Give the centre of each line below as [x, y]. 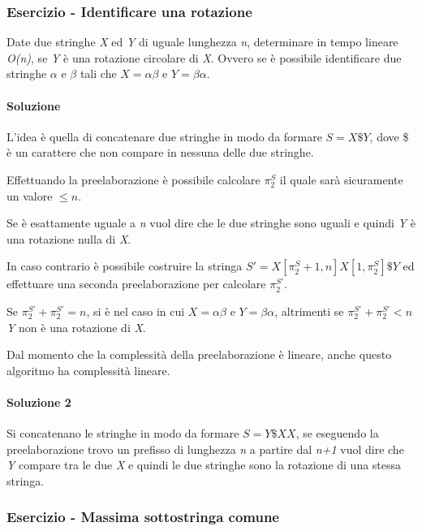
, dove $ [389, 136]
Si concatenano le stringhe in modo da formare [123, 433]
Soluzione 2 [39, 401]
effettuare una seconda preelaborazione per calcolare [136, 284]
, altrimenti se [309, 311]
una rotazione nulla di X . [69, 238]
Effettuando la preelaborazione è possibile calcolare [133, 179]
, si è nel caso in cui [136, 311]
